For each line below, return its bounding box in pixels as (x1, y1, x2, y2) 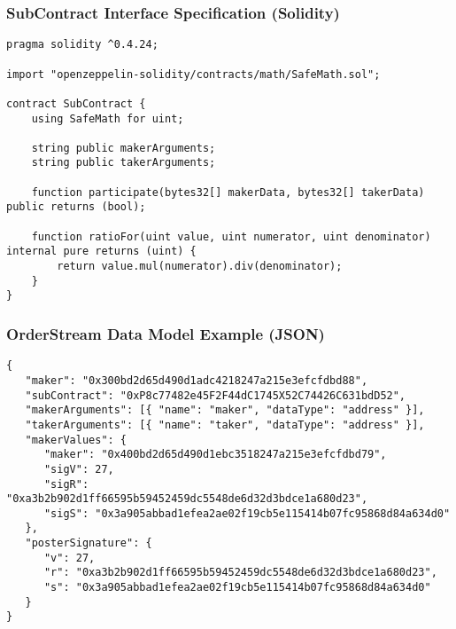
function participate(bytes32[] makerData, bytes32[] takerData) (31, 185, 425, 199)
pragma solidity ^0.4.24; (6, 38, 158, 51)
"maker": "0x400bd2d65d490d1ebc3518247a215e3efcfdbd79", (43, 448, 387, 461)
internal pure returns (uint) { (6, 245, 197, 258)
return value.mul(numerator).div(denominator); (57, 260, 343, 273)
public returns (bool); (6, 200, 146, 214)
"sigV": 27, (43, 462, 114, 476)
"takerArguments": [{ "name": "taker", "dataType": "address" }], (25, 418, 425, 431)
